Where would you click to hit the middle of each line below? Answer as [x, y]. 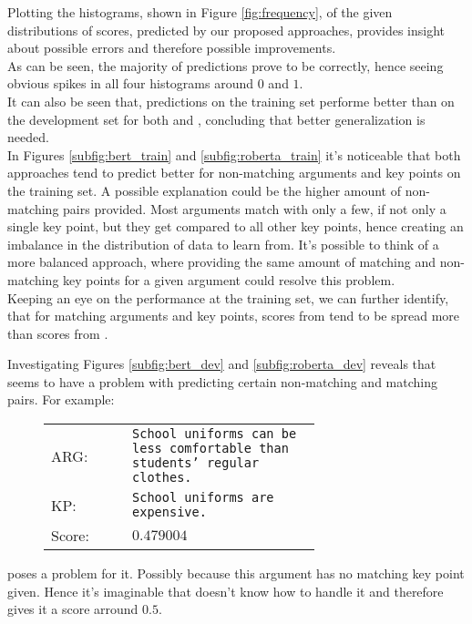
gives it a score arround [73, 609]
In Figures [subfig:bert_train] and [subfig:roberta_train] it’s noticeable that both [234, 154]
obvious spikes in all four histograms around [131, 83]
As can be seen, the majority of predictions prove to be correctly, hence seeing [226, 65]
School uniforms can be [215, 434]
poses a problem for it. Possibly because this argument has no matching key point [236, 573]
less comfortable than [210, 449]
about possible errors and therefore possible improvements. [172, 48]
